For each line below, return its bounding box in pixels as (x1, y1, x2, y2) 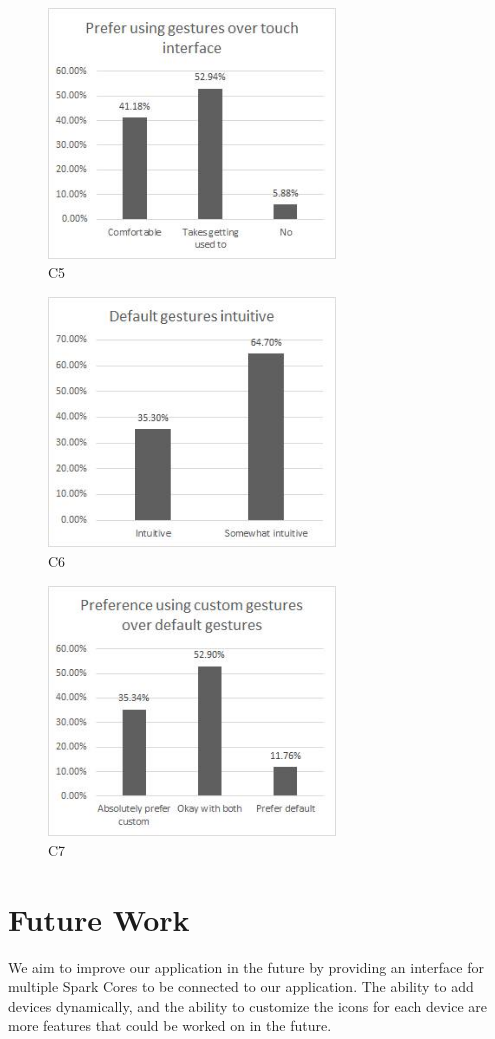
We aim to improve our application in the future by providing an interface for (8, 956, 484, 977)
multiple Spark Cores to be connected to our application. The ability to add (8, 976, 474, 997)
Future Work (8, 898, 190, 939)
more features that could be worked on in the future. (8, 1015, 332, 1036)
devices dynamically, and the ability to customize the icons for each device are (8, 995, 487, 1016)
